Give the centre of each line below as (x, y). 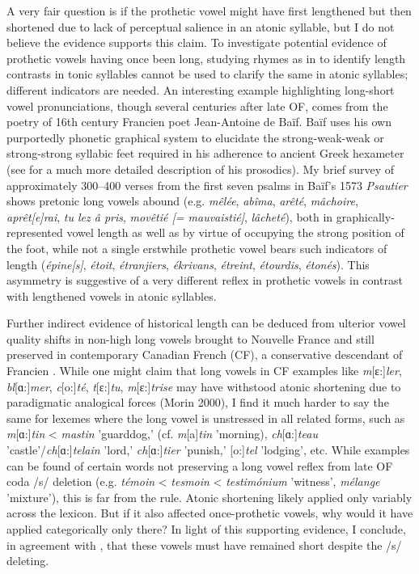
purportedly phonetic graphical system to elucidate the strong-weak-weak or (195, 137)
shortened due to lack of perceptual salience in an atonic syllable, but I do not (201, 26)
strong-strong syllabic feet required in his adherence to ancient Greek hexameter (205, 153)
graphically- (365, 216)
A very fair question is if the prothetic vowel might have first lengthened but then (209, 11)
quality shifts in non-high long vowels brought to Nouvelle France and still (190, 338)
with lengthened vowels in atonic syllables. (112, 295)
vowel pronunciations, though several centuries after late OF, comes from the (197, 106)
